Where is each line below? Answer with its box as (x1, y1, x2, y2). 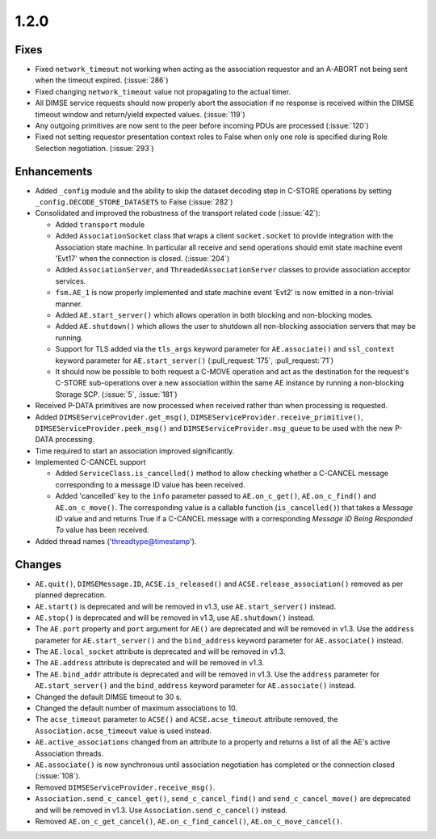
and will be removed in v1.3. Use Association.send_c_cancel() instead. (35, 805, 288, 815)
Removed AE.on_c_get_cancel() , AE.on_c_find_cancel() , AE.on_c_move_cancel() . (35, 816, 343, 826)
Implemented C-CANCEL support (35, 457, 146, 467)
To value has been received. (55, 525, 149, 535)
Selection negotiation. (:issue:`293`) (35, 143, 154, 153)
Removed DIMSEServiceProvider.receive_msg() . (35, 782, 216, 792)
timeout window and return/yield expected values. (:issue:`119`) (35, 109, 245, 119)
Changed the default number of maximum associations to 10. (35, 703, 238, 713)
